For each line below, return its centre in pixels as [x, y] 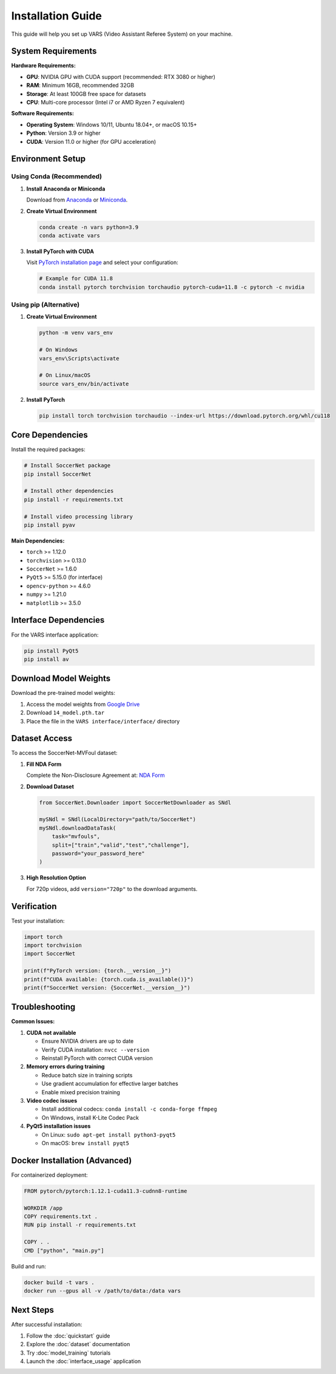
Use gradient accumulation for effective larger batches [110, 1084]
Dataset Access [42, 738]
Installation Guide [57, 16]
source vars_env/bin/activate [84, 384]
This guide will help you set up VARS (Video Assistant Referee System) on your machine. [122, 34]
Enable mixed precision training [81, 1092]
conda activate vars [69, 235]
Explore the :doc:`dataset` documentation [78, 1344]
